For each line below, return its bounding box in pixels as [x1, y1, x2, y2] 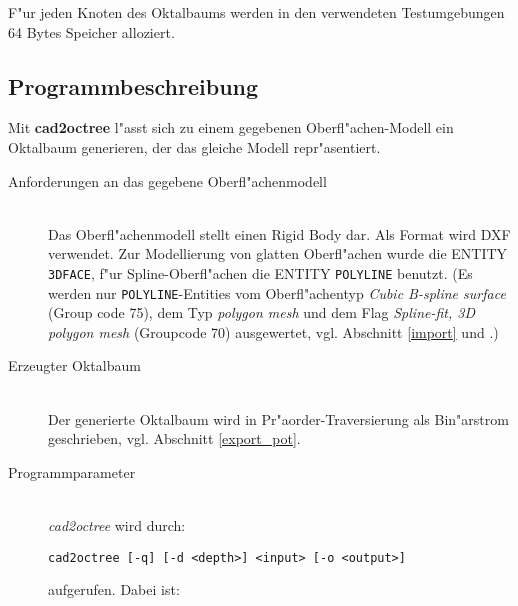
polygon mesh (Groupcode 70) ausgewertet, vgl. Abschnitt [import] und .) [48, 321, 499, 342]
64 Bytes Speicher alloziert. [8, 21, 175, 42]
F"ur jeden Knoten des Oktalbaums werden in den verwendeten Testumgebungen [8, 2, 505, 22]
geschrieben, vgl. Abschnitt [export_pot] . [48, 428, 301, 449]
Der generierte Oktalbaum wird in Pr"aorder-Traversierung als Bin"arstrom [48, 408, 509, 429]
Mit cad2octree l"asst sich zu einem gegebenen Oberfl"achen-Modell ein [8, 117, 454, 138]
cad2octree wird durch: [48, 515, 186, 536]
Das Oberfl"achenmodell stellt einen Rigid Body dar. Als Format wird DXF [48, 223, 511, 244]
